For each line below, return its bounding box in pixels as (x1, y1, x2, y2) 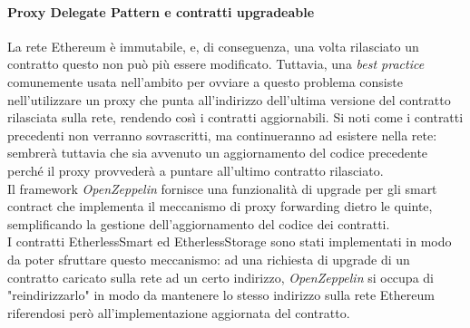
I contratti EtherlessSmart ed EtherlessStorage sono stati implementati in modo (7, 232, 452, 251)
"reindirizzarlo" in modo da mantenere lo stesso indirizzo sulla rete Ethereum (7, 285, 435, 304)
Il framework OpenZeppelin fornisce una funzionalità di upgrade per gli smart (7, 178, 437, 198)
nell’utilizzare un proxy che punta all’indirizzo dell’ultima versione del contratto (7, 90, 451, 109)
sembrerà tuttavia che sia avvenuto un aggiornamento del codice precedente (7, 143, 428, 162)
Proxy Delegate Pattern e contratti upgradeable (7, 2, 315, 21)
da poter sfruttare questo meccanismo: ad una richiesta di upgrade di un (7, 249, 410, 268)
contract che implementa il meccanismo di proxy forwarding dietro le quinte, (7, 197, 433, 216)
